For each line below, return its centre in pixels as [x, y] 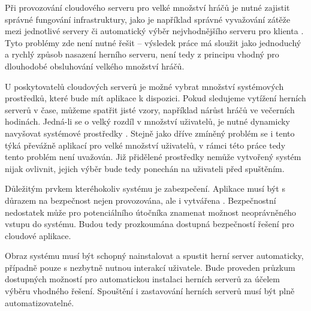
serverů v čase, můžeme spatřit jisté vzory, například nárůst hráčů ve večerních [150, 109]
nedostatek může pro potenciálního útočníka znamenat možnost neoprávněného [150, 212]
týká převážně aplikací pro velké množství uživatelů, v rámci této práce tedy [145, 145]
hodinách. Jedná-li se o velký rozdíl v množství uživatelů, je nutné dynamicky [148, 121]
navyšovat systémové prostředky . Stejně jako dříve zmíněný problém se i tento [150, 133]
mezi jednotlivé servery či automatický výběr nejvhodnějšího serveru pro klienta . [154, 31]
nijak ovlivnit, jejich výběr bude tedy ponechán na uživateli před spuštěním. [145, 168]
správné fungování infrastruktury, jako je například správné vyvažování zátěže [148, 19]
